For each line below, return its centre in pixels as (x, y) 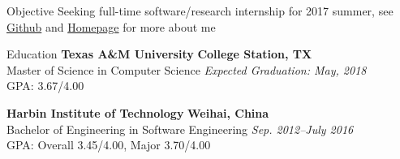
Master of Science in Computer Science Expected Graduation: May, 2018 (187, 69)
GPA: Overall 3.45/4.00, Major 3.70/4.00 (109, 145)
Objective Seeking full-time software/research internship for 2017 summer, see (200, 11)
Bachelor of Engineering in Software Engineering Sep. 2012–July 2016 (180, 129)
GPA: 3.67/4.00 (45, 86)
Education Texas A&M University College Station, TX (159, 54)
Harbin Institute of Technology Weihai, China (138, 112)
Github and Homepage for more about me (111, 26)
